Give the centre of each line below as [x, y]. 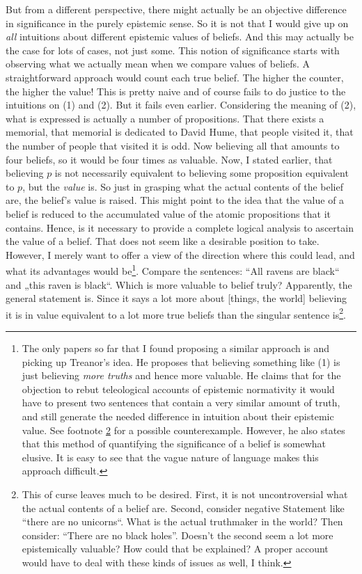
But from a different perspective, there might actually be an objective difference [176, 9]
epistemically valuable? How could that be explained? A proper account [175, 549]
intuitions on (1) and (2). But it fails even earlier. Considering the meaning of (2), [181, 105]
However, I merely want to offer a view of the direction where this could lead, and [180, 254]
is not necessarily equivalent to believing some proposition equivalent [202, 173]
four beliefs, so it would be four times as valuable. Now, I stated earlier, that [169, 159]
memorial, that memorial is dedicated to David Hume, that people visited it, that [180, 132]
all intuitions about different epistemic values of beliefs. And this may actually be [180, 37]
